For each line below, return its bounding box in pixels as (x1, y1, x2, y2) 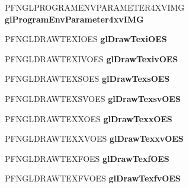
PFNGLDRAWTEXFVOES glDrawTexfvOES (5, 172, 181, 184)
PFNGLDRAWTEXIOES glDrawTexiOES (5, 33, 167, 45)
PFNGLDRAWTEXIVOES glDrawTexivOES (5, 52, 178, 65)
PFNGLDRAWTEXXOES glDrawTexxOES (5, 112, 172, 125)
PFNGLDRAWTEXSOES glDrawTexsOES (5, 72, 170, 85)
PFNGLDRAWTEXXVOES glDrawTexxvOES (5, 132, 184, 145)
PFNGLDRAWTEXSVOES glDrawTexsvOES (5, 92, 181, 104)
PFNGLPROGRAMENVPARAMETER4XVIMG (5, 1, 185, 13)
